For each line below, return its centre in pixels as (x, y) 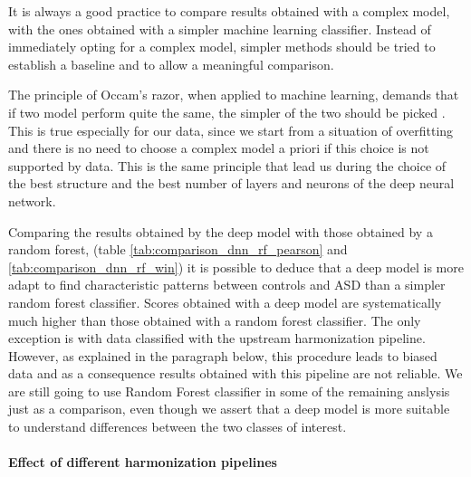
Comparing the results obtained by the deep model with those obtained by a (221, 231)
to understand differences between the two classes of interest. (178, 427)
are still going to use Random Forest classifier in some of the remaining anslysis (229, 391)
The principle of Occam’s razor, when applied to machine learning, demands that (234, 95)
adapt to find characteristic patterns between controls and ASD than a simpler (227, 285)
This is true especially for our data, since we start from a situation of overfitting (231, 130)
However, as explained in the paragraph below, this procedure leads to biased (223, 355)
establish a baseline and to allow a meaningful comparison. (171, 64)
